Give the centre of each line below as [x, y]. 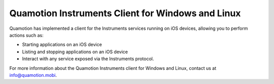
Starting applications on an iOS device [62, 45]
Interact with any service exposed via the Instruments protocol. [88, 59]
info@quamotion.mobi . [33, 75]
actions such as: [26, 35]
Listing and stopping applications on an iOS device [75, 52]
